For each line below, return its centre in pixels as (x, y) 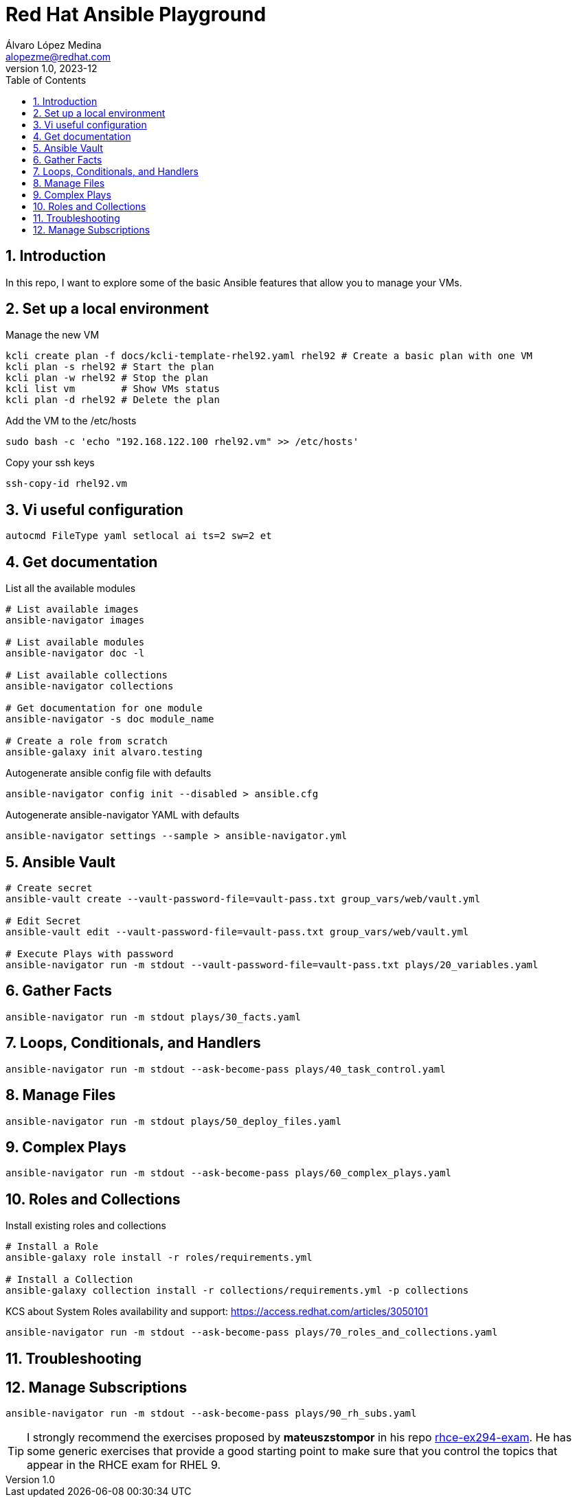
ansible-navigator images (75, 620)
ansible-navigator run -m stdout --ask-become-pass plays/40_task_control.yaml (226, 1069)
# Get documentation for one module (104, 708)
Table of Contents (46, 80)
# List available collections (87, 675)
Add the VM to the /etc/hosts (71, 421)
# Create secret (49, 888)
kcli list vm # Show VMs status (113, 389)
